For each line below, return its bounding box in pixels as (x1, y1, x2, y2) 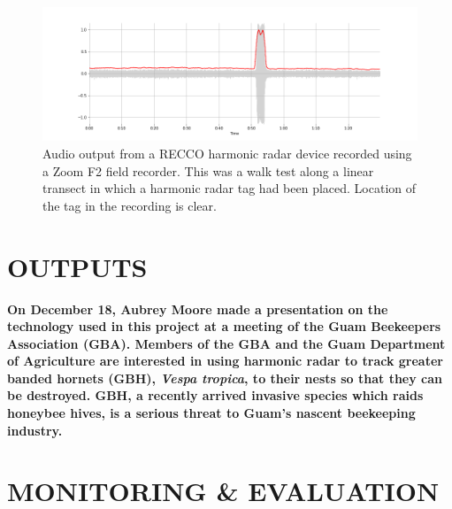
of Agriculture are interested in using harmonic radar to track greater (7, 351, 443, 370)
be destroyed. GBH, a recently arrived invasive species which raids (7, 386, 424, 405)
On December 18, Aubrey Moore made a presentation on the (7, 299, 388, 318)
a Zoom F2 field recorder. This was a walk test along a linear (42, 161, 374, 180)
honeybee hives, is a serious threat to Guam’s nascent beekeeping (7, 404, 416, 422)
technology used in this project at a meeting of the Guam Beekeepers (7, 317, 441, 335)
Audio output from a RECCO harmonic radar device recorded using (42, 144, 412, 163)
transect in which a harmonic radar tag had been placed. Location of (42, 179, 417, 197)
